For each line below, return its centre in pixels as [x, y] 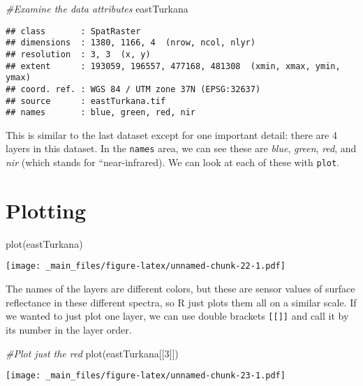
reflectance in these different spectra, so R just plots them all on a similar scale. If [181, 302]
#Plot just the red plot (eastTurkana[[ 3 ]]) [92, 353]
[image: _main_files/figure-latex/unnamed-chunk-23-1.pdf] [146, 376]
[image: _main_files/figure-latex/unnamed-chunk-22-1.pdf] [146, 266]
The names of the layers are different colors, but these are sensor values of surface [180, 289]
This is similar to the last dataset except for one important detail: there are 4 [171, 134]
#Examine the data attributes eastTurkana [97, 8]
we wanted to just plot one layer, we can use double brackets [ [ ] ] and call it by [177, 316]
